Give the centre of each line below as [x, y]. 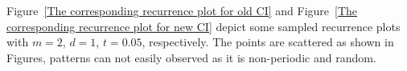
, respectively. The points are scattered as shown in [268, 42]
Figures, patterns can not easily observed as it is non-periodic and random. [191, 57]
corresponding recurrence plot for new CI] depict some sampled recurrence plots [203, 26]
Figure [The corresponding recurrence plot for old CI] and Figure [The [182, 10]
